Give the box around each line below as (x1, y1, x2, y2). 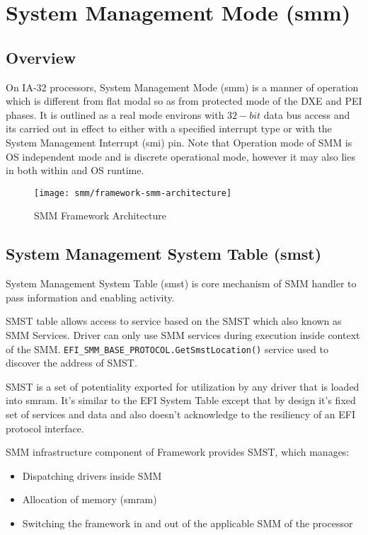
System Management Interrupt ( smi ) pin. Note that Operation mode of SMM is (6, 134, 352, 149)
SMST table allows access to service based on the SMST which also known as (6, 313, 342, 328)
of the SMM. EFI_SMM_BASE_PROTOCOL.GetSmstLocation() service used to (6, 341, 328, 356)
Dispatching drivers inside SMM (22, 468, 162, 483)
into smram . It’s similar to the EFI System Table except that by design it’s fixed (6, 393, 356, 408)
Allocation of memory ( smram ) (22, 492, 157, 507)
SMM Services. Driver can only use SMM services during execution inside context (6, 327, 360, 342)
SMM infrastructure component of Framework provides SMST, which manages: (6, 444, 350, 459)
